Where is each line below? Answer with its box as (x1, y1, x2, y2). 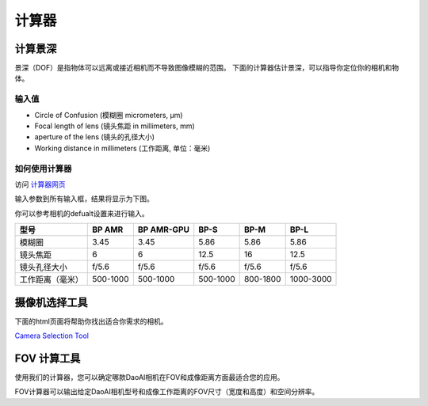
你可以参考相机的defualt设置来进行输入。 (14, 208, 150, 218)
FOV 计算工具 (14, 351, 81, 365)
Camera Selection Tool (14, 331, 89, 340)
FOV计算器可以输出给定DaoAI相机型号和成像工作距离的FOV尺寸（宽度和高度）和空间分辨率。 (14, 387, 319, 397)
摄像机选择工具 (14, 295, 88, 309)
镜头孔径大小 (19, 262, 67, 273)
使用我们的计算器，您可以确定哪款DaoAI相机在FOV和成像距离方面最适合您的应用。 (14, 372, 285, 381)
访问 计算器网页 (14, 179, 66, 189)
